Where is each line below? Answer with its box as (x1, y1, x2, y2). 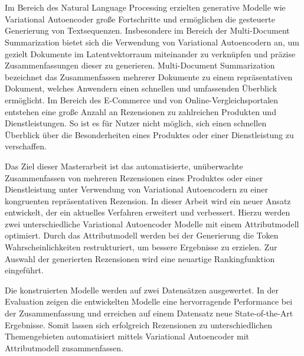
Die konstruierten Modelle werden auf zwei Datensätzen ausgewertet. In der (5, 283, 279, 296)
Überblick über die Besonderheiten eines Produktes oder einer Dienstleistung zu (5, 128, 294, 141)
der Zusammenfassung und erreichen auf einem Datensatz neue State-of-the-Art (5, 307, 293, 319)
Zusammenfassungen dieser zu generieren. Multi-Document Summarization (5, 59, 275, 71)
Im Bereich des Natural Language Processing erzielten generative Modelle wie (5, 1, 286, 14)
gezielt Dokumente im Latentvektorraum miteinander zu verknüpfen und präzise (5, 47, 296, 60)
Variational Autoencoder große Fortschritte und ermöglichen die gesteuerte (5, 12, 275, 25)
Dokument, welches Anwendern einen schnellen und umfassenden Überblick (5, 82, 277, 94)
